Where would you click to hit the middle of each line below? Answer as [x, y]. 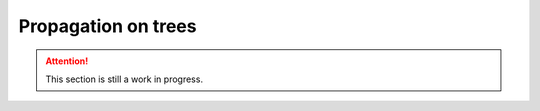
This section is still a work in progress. [124, 79]
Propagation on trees [107, 26]
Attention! [67, 61]
